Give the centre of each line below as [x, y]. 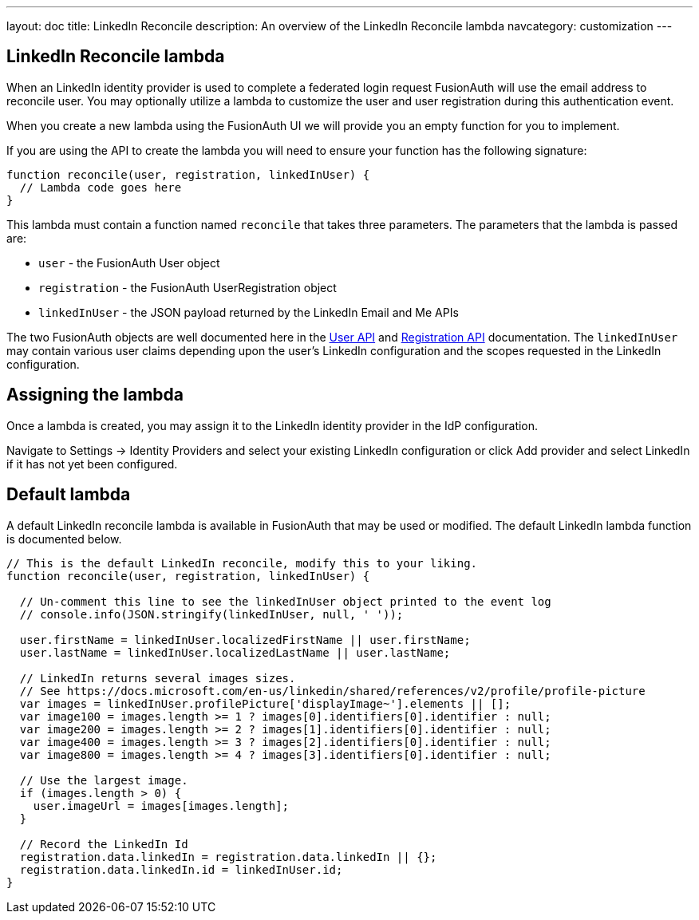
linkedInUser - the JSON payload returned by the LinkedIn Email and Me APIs [249, 312]
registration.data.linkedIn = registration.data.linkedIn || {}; [228, 857]
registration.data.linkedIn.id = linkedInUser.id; [181, 869]
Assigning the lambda [95, 395]
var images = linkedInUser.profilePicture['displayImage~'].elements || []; [265, 703]
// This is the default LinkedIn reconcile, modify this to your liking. [242, 563]
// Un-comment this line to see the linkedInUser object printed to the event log [285, 601]
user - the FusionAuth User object [129, 263]
